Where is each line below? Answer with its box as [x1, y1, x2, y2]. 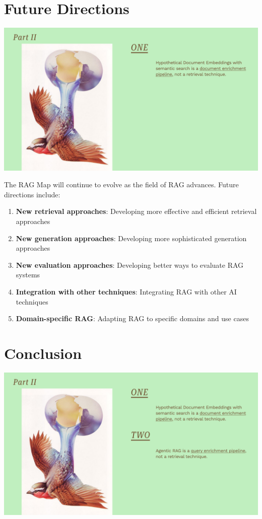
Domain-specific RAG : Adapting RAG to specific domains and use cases [16, 313, 249, 324]
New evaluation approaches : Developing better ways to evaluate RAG [16, 259, 244, 270]
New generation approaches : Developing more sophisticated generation [16, 233, 247, 243]
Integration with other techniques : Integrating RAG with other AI [16, 286, 237, 296]
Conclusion [4, 342, 82, 363]
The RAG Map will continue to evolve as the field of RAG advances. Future [4, 179, 239, 190]
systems [16, 269, 40, 280]
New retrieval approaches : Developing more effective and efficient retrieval [16, 206, 257, 216]
